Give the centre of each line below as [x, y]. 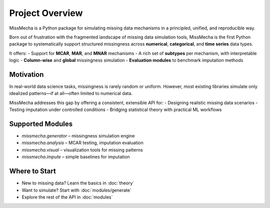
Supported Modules [41, 124]
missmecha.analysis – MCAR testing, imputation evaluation [82, 143]
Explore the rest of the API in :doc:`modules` [67, 197]
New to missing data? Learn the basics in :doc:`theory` [78, 183]
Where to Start [32, 171]
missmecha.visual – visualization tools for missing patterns [82, 149]
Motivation [26, 74]
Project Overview [46, 13]
